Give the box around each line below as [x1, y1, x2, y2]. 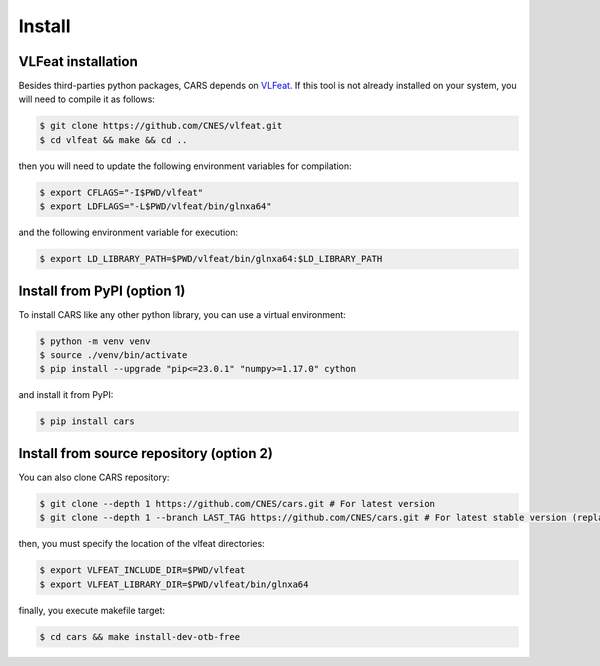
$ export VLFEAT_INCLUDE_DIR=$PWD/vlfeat [39, 565, 246, 576]
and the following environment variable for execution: [18, 226, 239, 239]
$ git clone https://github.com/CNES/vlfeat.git [39, 120, 283, 132]
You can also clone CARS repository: [18, 471, 170, 483]
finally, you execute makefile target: [18, 604, 165, 616]
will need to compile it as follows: [18, 93, 155, 105]
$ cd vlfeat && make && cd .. [39, 134, 188, 145]
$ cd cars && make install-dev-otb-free [39, 631, 240, 642]
